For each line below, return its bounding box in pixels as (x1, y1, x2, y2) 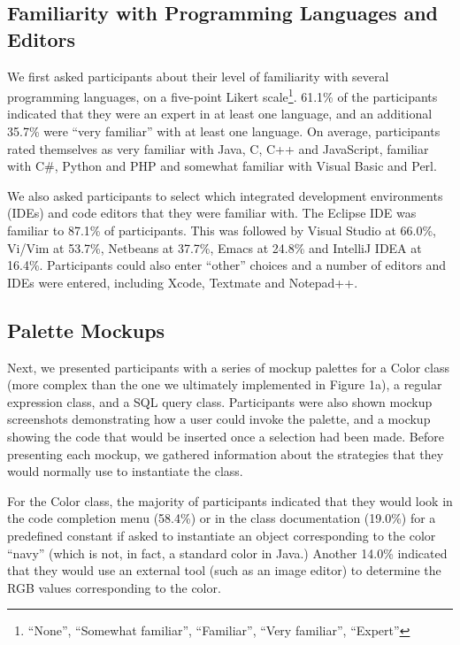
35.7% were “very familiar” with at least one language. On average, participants (7, 122, 441, 141)
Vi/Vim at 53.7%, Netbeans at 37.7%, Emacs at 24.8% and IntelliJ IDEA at (7, 238, 422, 257)
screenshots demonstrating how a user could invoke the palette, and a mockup (7, 410, 431, 428)
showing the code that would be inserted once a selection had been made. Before (7, 426, 444, 445)
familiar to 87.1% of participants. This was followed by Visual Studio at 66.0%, (7, 221, 436, 239)
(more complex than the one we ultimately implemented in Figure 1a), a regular (7, 375, 442, 394)
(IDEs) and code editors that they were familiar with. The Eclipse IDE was (7, 203, 417, 222)
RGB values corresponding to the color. (7, 578, 221, 596)
